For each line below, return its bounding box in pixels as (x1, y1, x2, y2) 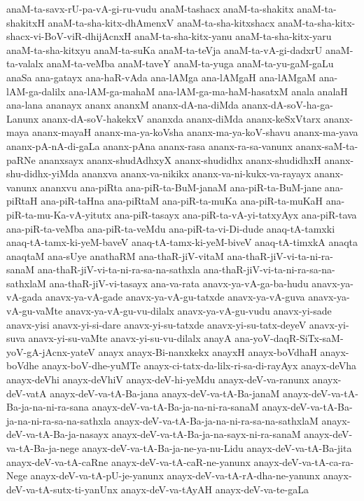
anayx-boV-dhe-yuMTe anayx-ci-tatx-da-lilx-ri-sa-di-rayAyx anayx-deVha (41, 358, 356, 373)
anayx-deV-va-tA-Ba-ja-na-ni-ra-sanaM (92, 399, 259, 414)
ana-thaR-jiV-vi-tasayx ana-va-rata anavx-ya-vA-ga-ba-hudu (49, 275, 309, 290)
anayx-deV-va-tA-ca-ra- (253, 454, 354, 469)
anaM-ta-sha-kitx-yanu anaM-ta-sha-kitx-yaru (134, 29, 332, 43)
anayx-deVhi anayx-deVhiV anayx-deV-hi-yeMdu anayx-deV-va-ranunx (6, 372, 309, 387)
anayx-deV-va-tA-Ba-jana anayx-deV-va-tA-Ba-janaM (50, 385, 280, 400)
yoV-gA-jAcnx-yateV (6, 344, 95, 359)
